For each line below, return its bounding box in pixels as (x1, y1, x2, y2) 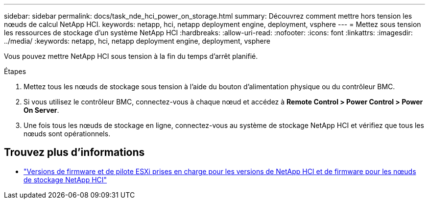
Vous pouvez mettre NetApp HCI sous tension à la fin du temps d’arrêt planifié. (4, 52, 258, 60)
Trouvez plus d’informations (4, 146, 145, 159)
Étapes (4, 67, 26, 76)
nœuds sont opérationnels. (24, 129, 111, 138)
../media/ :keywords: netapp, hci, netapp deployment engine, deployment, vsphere (4, 37, 270, 45)
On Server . (24, 106, 59, 114)
